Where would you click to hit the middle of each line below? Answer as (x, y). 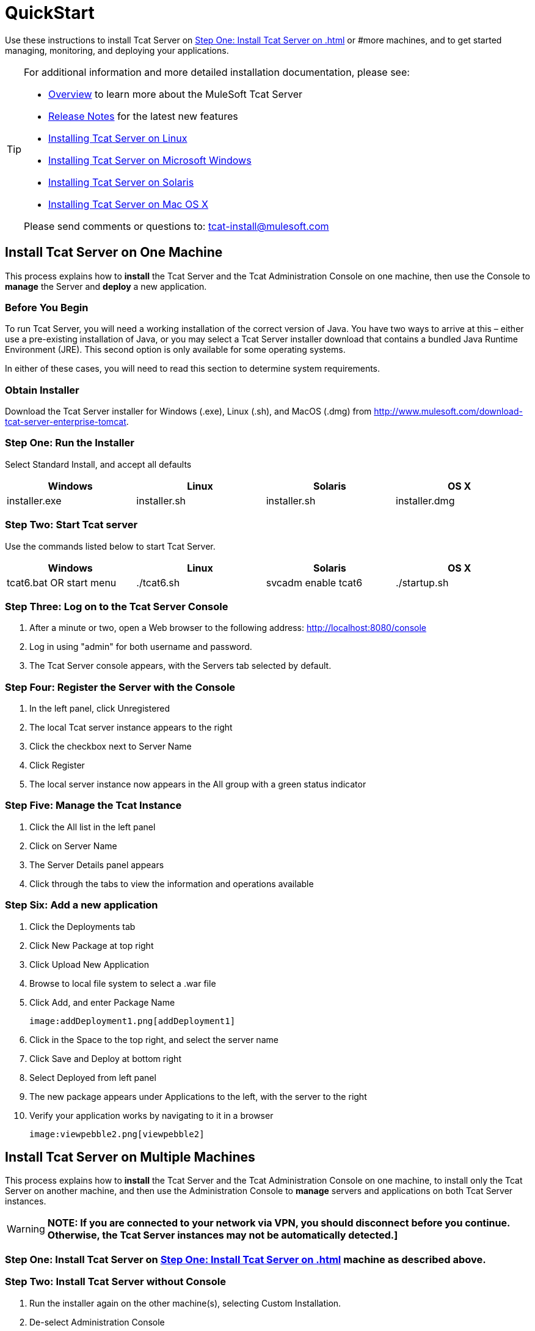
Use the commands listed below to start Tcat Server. (110, 546)
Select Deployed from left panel (93, 1077)
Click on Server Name (73, 846)
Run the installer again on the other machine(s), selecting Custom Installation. (185, 1303)
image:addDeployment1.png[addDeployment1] (133, 1021)
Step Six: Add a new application (82, 905)
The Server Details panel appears (97, 865)
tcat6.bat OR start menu (62, 582)
